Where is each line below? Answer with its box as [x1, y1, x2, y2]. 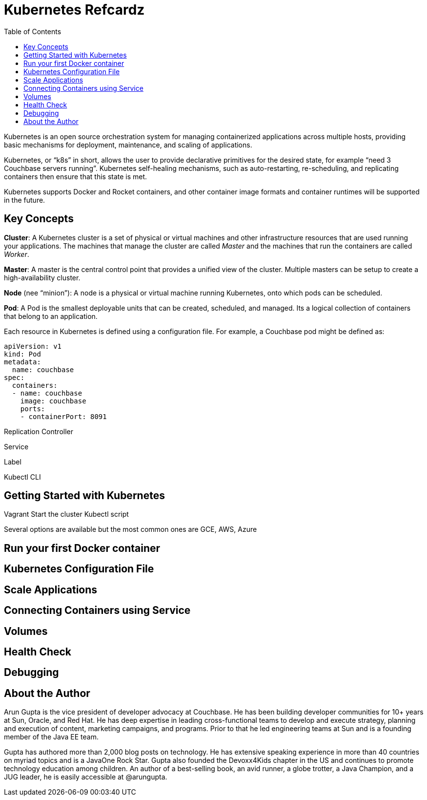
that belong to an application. [4, 312, 98, 320]
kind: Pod [4, 350, 41, 358]
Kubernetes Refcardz [4, 1, 145, 18]
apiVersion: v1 [4, 342, 62, 350]
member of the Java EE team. [4, 733, 99, 741]
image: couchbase [20, 397, 86, 405]
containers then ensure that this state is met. [4, 172, 147, 181]
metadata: [4, 358, 41, 366]
